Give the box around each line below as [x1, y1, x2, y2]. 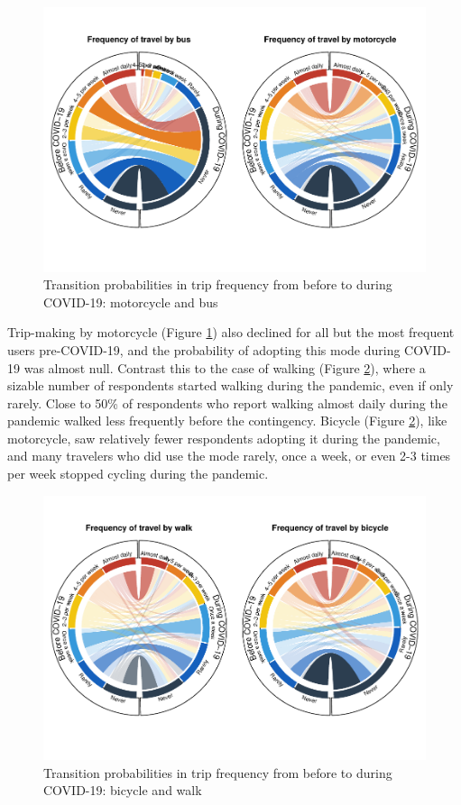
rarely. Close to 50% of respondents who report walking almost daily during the [7, 393, 447, 412]
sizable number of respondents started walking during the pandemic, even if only [7, 376, 454, 395]
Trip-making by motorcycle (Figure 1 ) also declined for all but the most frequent [7, 323, 455, 342]
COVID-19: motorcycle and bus [43, 292, 218, 311]
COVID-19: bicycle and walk [43, 781, 202, 800]
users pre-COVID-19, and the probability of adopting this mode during [7, 340, 401, 359]
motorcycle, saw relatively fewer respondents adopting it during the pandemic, [7, 428, 440, 447]
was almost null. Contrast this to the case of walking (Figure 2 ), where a [23, 358, 426, 377]
